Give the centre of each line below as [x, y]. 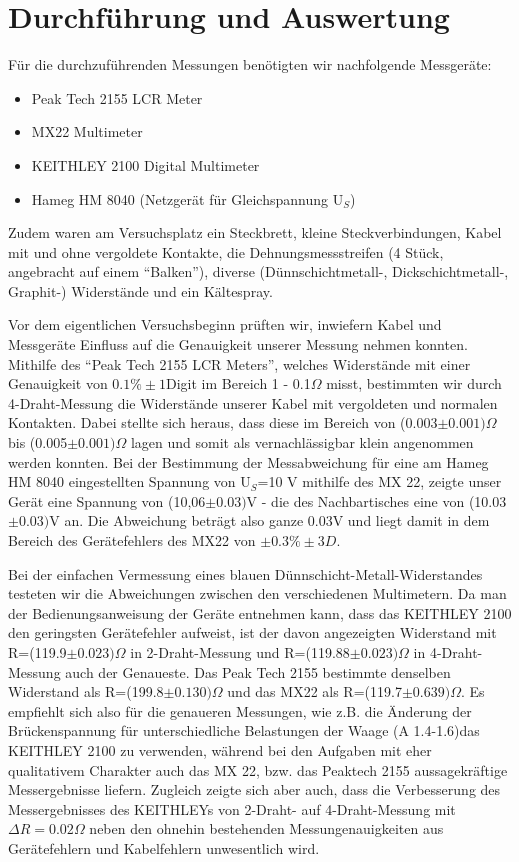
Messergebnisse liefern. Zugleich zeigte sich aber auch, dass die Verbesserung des [254, 789]
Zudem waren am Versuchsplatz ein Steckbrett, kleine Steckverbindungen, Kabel [255, 232]
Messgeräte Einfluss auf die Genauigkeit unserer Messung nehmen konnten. [238, 344]
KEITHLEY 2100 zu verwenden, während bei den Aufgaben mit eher [220, 749]
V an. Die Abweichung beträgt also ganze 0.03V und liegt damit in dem [269, 520]
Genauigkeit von [58, 383]
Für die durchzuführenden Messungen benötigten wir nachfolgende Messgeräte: [250, 64]
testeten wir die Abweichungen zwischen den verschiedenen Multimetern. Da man [257, 593]
